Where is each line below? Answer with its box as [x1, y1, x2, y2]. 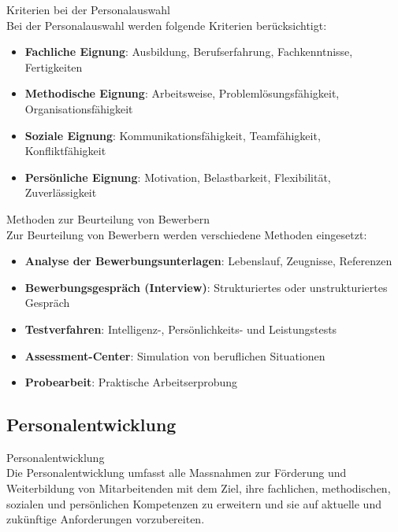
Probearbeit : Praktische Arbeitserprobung [24, 374, 238, 390]
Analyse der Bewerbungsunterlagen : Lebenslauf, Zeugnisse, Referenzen [24, 253, 392, 269]
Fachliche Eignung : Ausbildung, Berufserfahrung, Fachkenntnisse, [24, 43, 353, 60]
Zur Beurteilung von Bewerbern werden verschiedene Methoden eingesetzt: [6, 226, 367, 242]
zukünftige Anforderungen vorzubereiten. [6, 511, 205, 527]
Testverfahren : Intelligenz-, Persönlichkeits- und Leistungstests [24, 320, 337, 337]
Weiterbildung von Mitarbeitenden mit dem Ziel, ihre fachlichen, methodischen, [6, 480, 391, 497]
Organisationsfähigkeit [24, 100, 133, 116]
